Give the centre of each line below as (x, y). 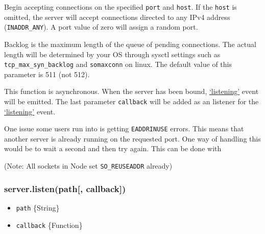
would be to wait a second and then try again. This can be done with (113, 148)
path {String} (38, 207)
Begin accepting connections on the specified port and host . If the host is (121, 7)
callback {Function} (49, 225)
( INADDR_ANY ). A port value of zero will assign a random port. (101, 27)
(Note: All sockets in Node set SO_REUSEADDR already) (88, 166)
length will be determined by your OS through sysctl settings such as (112, 54)
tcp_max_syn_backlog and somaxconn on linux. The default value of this (118, 64)
